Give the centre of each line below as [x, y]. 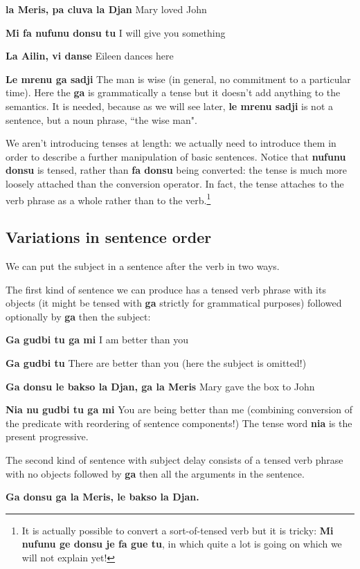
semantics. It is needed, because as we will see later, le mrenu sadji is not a [169, 106]
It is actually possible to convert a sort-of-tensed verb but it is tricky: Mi [178, 530]
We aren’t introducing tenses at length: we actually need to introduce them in [171, 143]
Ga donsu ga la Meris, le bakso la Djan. [102, 497]
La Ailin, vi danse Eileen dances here [90, 56]
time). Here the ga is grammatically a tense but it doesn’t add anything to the [173, 92]
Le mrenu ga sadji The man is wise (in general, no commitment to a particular [178, 79]
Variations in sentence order [109, 237]
